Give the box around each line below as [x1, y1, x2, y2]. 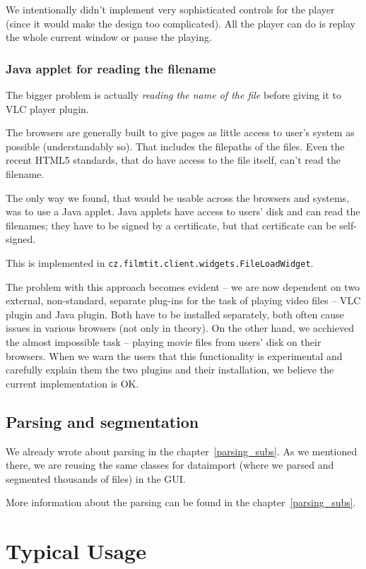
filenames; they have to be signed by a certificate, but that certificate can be [6, 217, 336, 232]
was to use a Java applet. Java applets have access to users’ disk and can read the [6, 204, 360, 219]
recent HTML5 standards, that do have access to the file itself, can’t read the [6, 152, 341, 167]
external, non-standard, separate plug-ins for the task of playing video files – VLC [6, 293, 361, 308]
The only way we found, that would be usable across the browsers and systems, [6, 190, 350, 205]
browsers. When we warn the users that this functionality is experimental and [6, 348, 343, 363]
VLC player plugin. [6, 101, 89, 116]
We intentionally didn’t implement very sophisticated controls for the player [6, 2, 335, 16]
